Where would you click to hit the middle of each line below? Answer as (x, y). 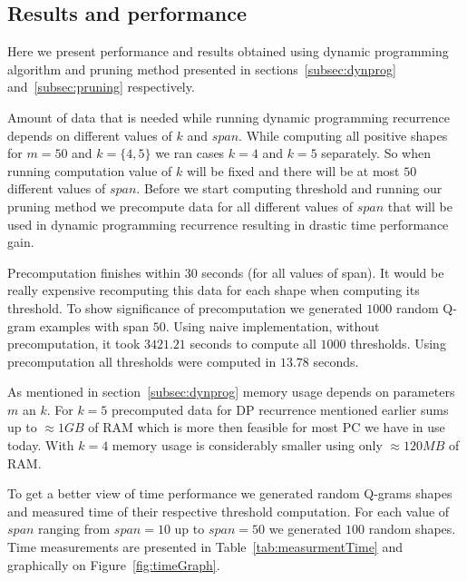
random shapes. (412, 529)
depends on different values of (90, 135)
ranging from (74, 529)
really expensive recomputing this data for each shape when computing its (214, 290)
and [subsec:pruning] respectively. (101, 87)
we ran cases (190, 153)
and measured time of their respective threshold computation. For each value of (229, 511)
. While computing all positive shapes (343, 135)
